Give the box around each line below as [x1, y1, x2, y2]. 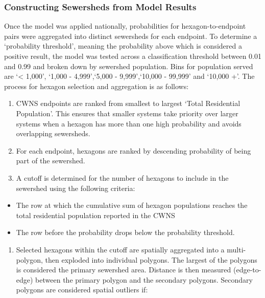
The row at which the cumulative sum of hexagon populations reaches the [16, 200, 248, 210]
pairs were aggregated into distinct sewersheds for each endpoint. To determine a [4, 30, 257, 41]
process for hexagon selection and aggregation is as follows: [4, 80, 189, 91]
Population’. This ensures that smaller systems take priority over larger [16, 108, 238, 118]
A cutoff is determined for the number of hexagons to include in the [16, 172, 229, 183]
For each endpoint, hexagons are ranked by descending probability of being [16, 145, 251, 156]
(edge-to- [233, 264, 261, 275]
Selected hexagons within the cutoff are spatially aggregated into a [16, 244, 225, 254]
